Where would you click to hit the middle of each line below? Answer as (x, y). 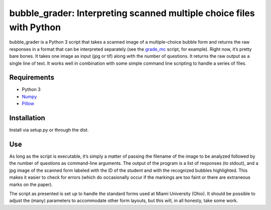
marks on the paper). (31, 184)
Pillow (28, 103)
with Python (35, 27)
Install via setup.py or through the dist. (49, 130)
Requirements (32, 78)
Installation (27, 118)
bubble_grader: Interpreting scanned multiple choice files (132, 13)
